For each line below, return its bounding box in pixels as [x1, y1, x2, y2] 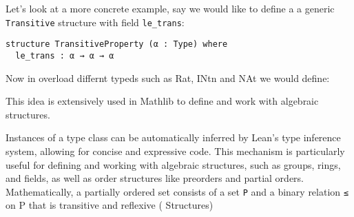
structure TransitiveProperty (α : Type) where [6, 39, 228, 50]
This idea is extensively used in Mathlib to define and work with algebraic [6, 94, 319, 108]
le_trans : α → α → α [15, 50, 114, 61]
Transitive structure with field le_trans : [6, 14, 185, 29]
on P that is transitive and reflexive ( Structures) [6, 198, 214, 212]
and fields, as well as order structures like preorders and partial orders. [6, 171, 304, 185]
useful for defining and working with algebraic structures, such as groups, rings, [6, 157, 341, 172]
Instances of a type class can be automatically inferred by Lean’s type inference [6, 130, 341, 145]
